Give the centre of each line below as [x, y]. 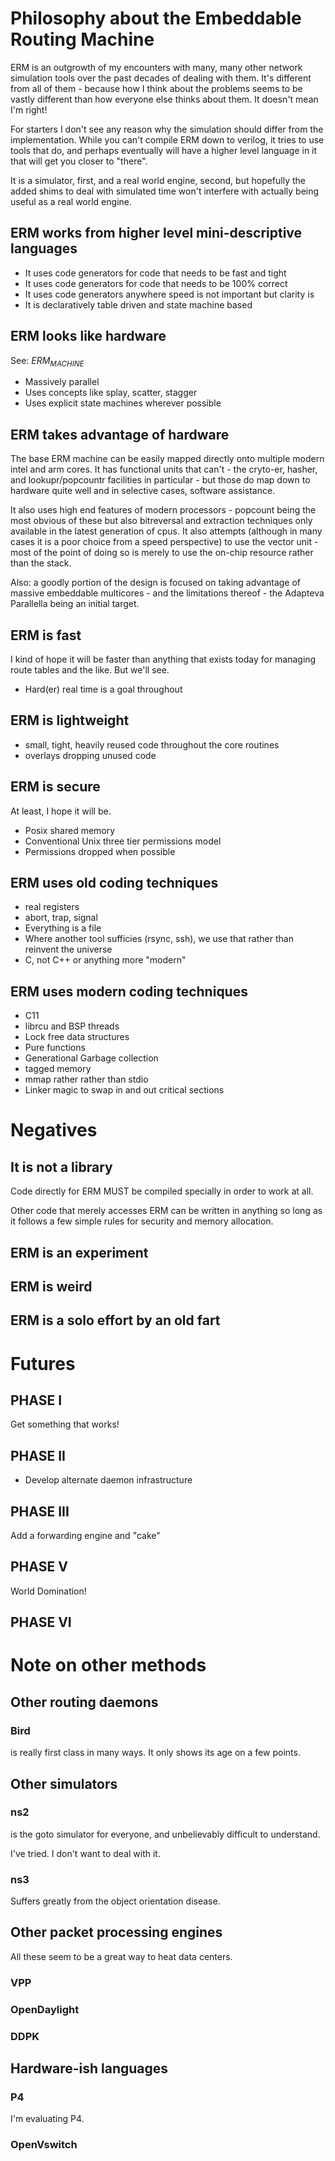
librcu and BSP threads [72, 1026]
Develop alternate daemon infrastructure [108, 1480]
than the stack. [41, 563]
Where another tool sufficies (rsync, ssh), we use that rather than [159, 939]
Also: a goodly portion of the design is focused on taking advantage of [156, 583]
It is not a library [61, 1167]
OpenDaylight [45, 2009]
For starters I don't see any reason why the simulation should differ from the [167, 129]
